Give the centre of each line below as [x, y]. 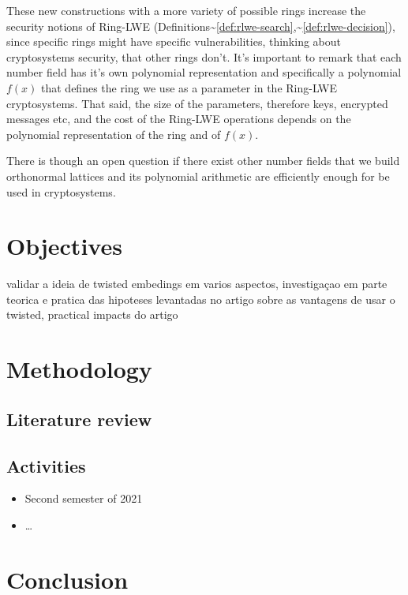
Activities [46, 465]
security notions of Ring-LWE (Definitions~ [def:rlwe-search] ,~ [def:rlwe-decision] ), [201, 26]
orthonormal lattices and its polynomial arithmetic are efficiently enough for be [198, 176]
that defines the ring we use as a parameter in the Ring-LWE [189, 87]
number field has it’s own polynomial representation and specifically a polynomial [204, 72]
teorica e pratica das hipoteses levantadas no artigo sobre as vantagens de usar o [201, 299]
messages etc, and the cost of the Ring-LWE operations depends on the [179, 119]
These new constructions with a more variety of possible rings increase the [186, 10]
